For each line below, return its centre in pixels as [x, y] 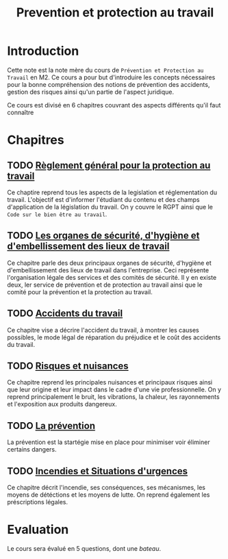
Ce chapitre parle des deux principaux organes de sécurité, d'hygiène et [110, 263]
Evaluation [38, 530]
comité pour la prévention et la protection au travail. [80, 291]
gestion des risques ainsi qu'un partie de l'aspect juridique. [91, 92]
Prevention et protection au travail [115, 13]
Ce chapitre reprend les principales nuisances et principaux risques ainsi [110, 382]
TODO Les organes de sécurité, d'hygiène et [103, 236]
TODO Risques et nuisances [68, 366]
